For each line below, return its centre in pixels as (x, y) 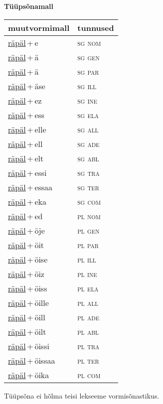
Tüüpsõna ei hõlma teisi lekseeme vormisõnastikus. (82, 395)
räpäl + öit (26, 245)
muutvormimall (39, 27)
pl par (88, 245)
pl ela (88, 288)
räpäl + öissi (29, 346)
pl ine (87, 273)
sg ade (88, 143)
